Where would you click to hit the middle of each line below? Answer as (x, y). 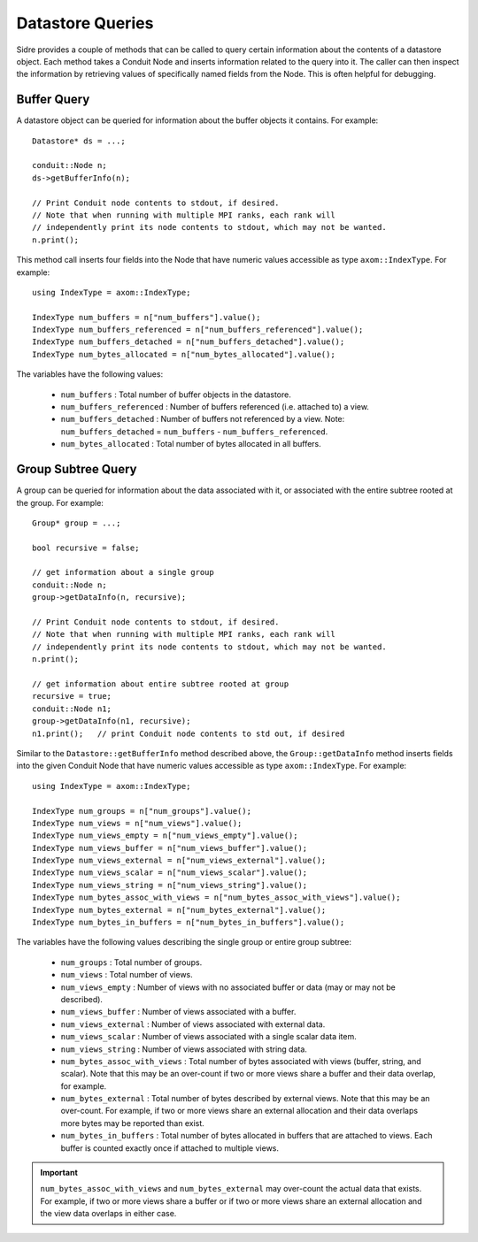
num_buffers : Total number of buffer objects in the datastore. (176, 395)
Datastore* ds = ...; (79, 141)
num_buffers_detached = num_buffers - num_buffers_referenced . (194, 431)
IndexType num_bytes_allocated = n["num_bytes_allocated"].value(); (184, 354)
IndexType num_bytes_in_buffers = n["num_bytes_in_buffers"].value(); (189, 923)
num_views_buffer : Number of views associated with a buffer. (178, 1012)
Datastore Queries (85, 23)
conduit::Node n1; (72, 709)
